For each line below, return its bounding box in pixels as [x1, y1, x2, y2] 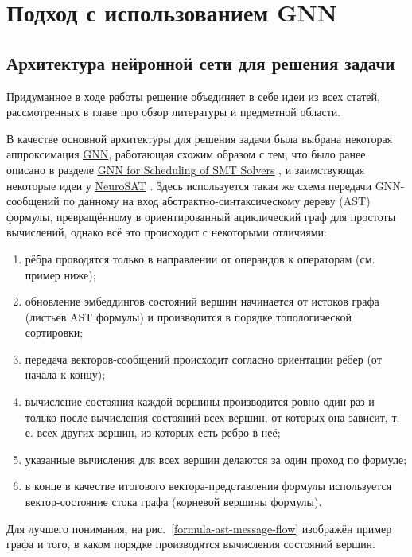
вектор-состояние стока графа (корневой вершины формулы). [25, 493, 322, 510]
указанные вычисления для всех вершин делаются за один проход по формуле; [25, 450, 407, 467]
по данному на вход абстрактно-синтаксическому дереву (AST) [63, 193, 371, 209]
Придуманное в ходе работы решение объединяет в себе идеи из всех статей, [6, 88, 380, 104]
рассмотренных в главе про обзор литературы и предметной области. [6, 103, 341, 120]
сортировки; [25, 324, 84, 341]
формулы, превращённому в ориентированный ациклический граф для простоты [6, 208, 396, 224]
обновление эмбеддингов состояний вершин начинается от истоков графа [25, 293, 379, 310]
